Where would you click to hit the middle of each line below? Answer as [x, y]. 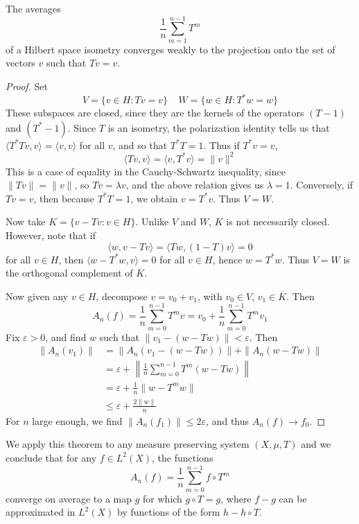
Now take [26, 221]
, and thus [228, 420]
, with [210, 296]
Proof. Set [27, 86]
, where [236, 498]
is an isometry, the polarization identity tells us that [219, 127]
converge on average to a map [69, 498]
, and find [66, 337]
